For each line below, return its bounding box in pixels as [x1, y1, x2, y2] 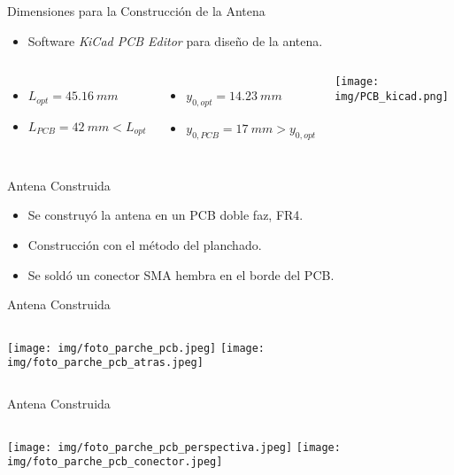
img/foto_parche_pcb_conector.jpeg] [7, 456, 223, 469]
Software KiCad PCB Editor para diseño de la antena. [27, 31, 323, 50]
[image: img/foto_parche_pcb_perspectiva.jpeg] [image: [7, 440, 341, 454]
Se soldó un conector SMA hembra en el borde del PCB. [27, 265, 335, 284]
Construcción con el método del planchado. [27, 235, 262, 253]
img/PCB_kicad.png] [335, 90, 450, 103]
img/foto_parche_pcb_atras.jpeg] [7, 356, 204, 370]
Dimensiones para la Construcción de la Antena [7, 2, 265, 19]
